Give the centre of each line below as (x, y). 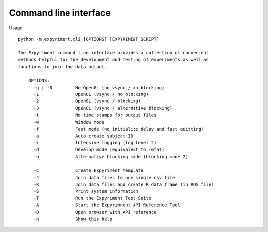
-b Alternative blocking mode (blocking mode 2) (111, 157)
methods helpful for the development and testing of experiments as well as (114, 60)
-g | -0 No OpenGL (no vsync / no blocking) (99, 87)
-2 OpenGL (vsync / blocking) (87, 101)
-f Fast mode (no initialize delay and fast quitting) (119, 129)
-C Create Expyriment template (89, 170)
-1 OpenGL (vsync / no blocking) (91, 94)
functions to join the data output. (63, 67)
